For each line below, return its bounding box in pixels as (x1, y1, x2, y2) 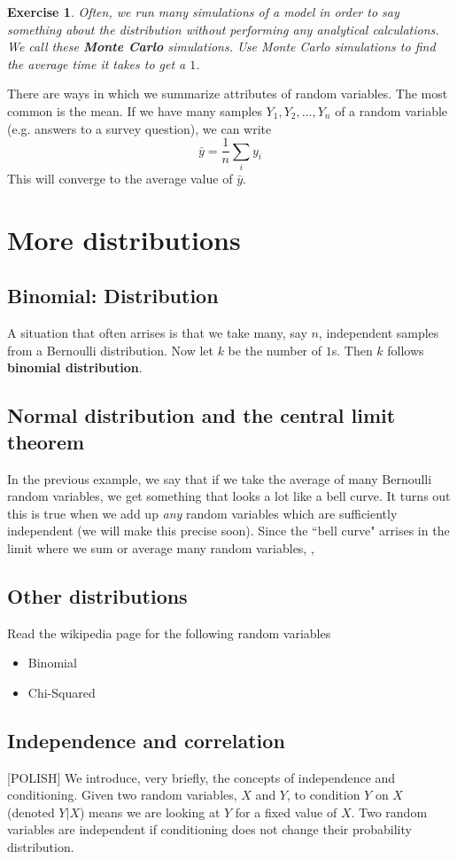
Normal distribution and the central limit (7, 402, 396, 429)
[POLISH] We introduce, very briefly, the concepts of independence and (7, 768, 396, 786)
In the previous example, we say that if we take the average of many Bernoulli (7, 469, 432, 488)
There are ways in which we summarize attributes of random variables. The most (7, 84, 448, 103)
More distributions (7, 221, 241, 257)
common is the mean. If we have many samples (7, 101, 262, 120)
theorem (7, 427, 85, 455)
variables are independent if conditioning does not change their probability (7, 820, 412, 839)
